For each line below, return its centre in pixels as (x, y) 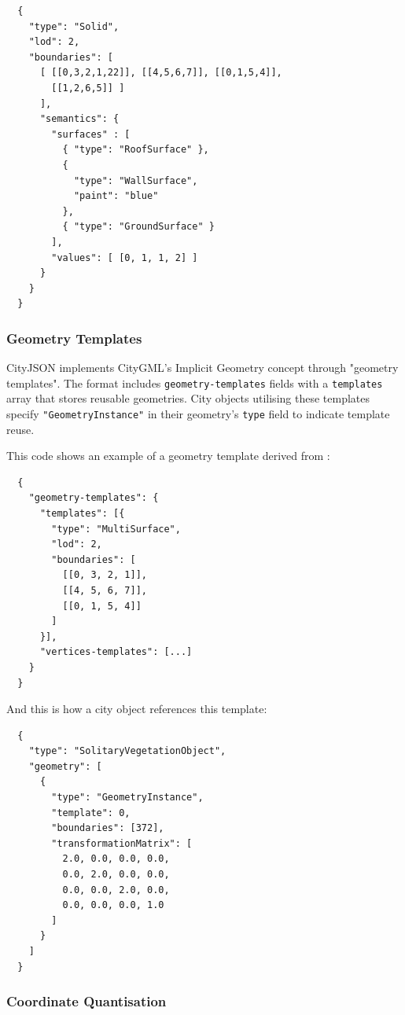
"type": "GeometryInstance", (127, 798)
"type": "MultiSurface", (116, 529)
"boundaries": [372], (108, 828)
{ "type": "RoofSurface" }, (136, 150)
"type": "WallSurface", (136, 180)
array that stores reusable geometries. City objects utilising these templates (188, 398)
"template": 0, (91, 813)
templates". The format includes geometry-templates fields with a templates (195, 382)
